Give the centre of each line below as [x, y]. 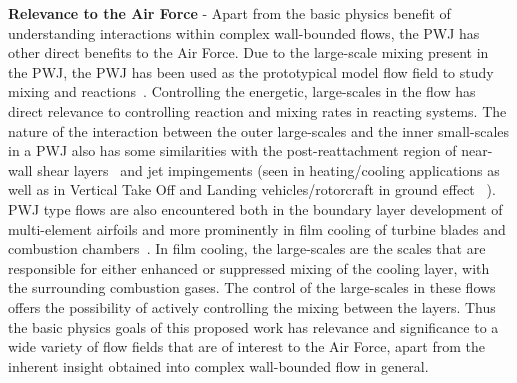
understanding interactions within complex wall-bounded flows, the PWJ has [244, 32]
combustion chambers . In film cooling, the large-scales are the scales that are [247, 248]
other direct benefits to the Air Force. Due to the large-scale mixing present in [248, 52]
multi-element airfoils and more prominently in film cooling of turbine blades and [257, 228]
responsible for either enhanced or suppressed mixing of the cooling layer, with [249, 267]
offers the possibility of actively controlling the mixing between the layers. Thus [252, 306]
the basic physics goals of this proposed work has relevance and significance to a [253, 326]
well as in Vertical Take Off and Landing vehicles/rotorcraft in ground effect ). [252, 189]
